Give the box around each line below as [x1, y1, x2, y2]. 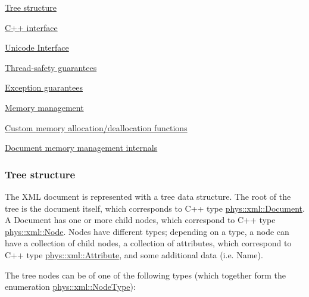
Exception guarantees [5, 81, 83, 94]
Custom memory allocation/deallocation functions [5, 121, 188, 134]
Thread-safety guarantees [5, 61, 97, 73]
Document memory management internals [5, 141, 158, 154]
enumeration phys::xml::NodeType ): [5, 280, 136, 293]
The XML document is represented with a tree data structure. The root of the [5, 190, 291, 202]
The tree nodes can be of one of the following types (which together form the [5, 268, 286, 281]
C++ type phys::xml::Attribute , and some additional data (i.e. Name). [5, 248, 263, 261]
